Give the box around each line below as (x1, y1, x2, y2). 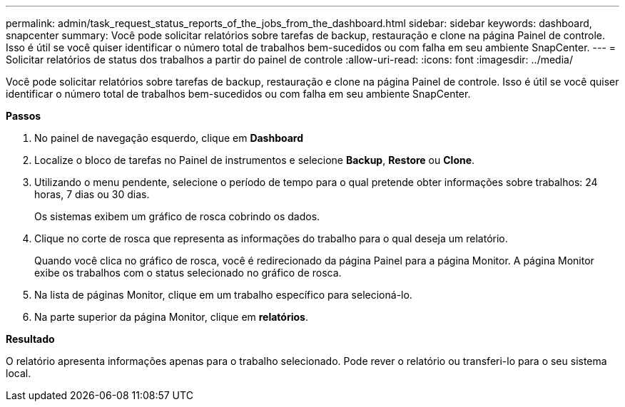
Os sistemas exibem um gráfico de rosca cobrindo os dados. (34, 210, 320, 222)
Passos (6, 110, 41, 122)
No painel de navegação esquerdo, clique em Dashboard (34, 132, 304, 144)
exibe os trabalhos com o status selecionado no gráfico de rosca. (34, 267, 342, 279)
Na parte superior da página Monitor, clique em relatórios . (34, 311, 308, 323)
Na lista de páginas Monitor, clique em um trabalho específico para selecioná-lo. (34, 289, 412, 301)
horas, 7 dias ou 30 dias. (34, 188, 150, 200)
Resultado (6, 333, 55, 345)
